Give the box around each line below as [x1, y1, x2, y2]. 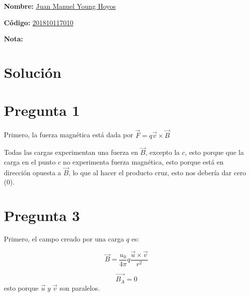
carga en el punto [4, 156, 56, 166]
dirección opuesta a [4, 167, 61, 177]
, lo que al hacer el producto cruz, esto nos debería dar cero [68, 167, 246, 177]
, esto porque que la [185, 147, 244, 157]
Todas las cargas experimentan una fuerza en [4, 147, 138, 157]
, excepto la [145, 147, 180, 157]
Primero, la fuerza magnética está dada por [4, 129, 133, 140]
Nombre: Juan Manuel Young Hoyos [4, 1, 116, 11]
